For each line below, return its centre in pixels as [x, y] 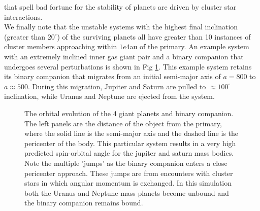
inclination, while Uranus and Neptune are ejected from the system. [109, 96]
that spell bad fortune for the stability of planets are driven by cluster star [120, 7]
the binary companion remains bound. [84, 203]
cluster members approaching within [61, 46]
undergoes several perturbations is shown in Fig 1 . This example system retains [128, 66]
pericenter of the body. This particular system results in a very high [130, 143]
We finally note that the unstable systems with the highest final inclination [121, 27]
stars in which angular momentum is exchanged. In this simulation [128, 183]
